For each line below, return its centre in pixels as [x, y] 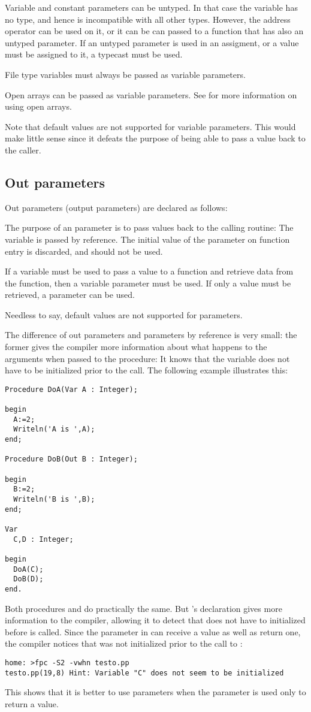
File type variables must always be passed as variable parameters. [125, 74]
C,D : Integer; [43, 539]
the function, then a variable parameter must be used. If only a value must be [148, 283]
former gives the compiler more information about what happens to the [136, 347]
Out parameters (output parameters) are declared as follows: [116, 207]
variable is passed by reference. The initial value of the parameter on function [147, 239]
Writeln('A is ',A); [54, 429]
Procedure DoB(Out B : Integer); [71, 459]
